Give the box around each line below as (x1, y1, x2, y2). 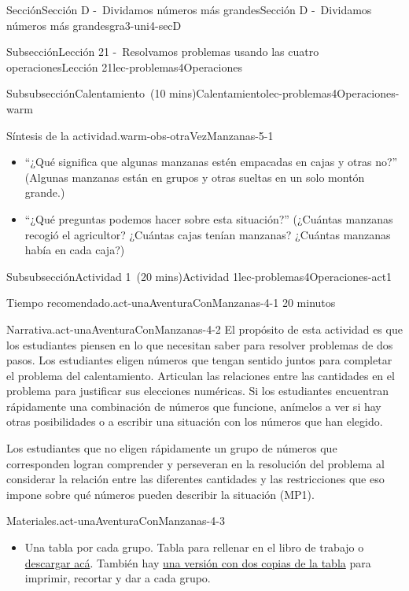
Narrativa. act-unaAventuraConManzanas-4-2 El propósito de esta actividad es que (6, 320, 403, 337)
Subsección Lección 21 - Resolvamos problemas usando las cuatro (6, 43, 319, 60)
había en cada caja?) (24, 242, 125, 258)
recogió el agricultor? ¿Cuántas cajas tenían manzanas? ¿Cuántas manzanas (24, 226, 391, 242)
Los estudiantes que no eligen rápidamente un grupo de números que (6, 440, 337, 456)
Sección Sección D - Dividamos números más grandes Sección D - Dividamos (6, 2, 372, 17)
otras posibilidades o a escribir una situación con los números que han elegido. (6, 413, 383, 430)
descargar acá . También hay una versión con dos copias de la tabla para (24, 554, 371, 571)
